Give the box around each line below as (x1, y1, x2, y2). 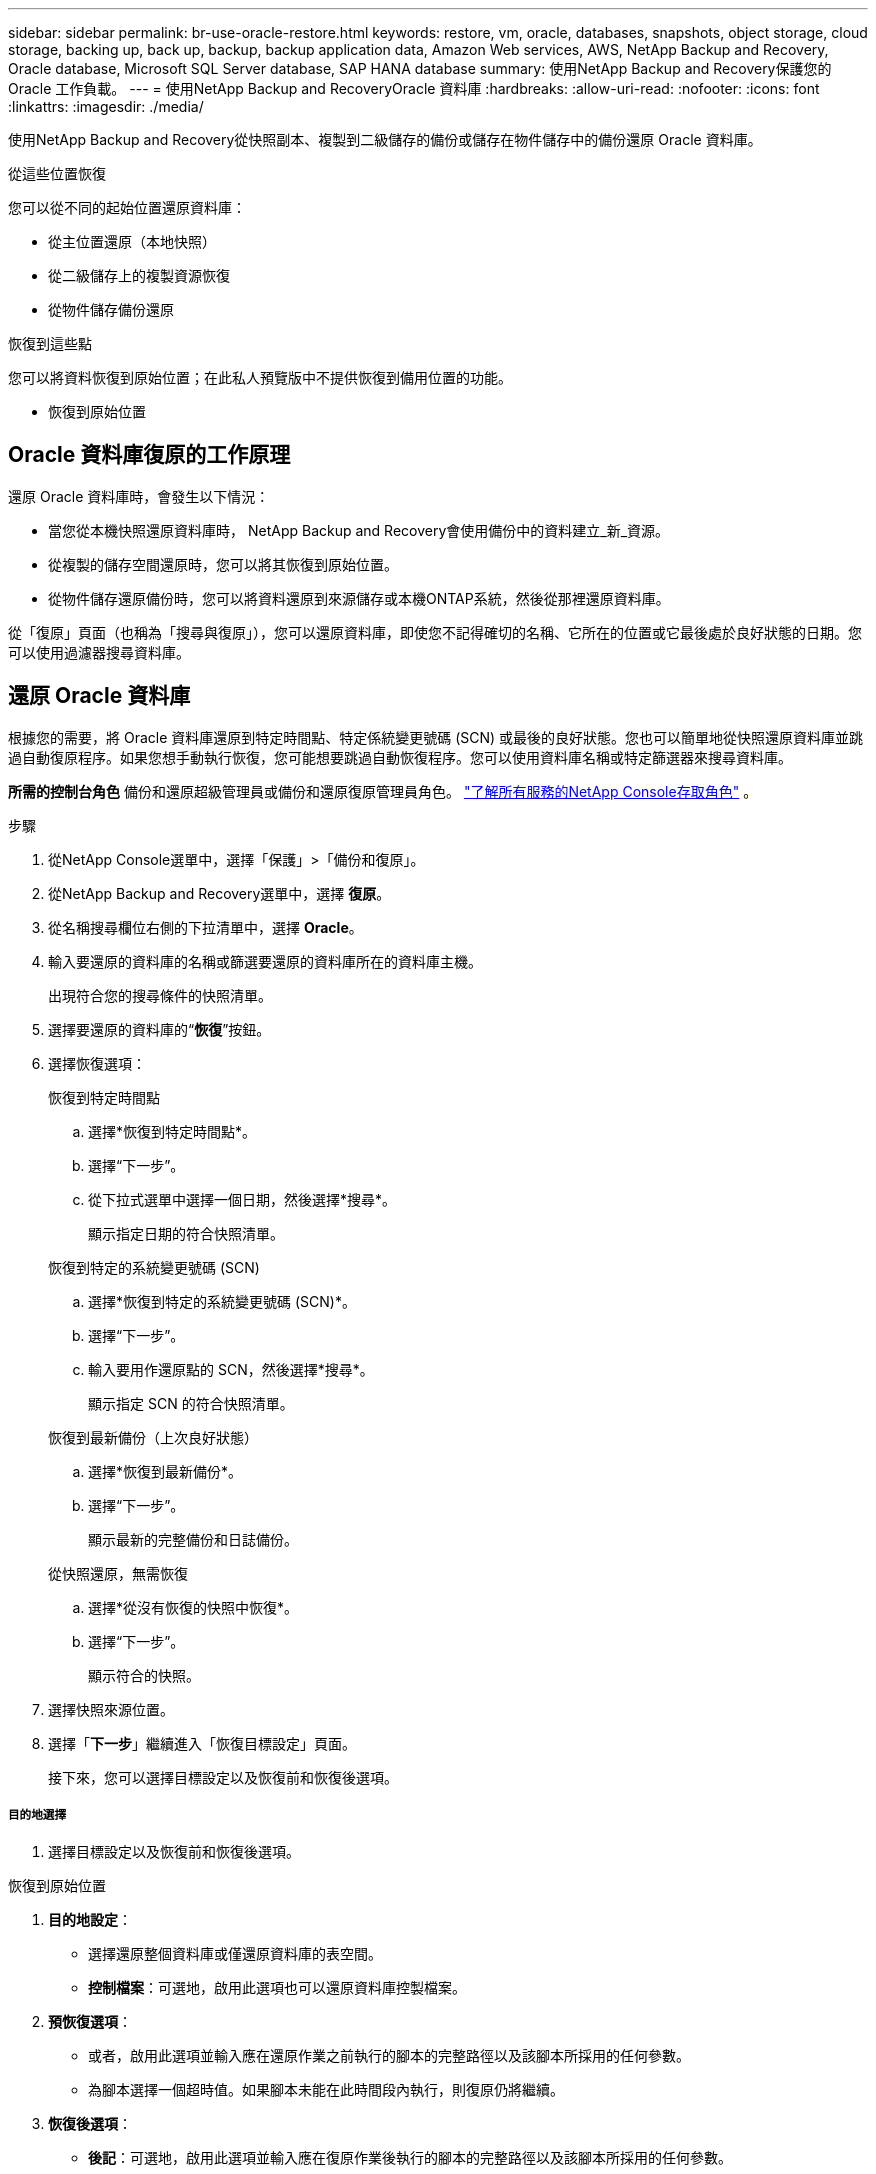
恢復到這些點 (8, 335, 92, 352)
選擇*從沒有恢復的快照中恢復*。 (88, 1598, 299, 1616)
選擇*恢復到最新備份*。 (88, 1462, 243, 1480)
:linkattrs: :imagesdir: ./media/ (8, 98, 204, 115)
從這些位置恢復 (8, 165, 106, 182)
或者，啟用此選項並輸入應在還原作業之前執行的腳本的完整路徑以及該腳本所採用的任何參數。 (88, 2047, 690, 2065)
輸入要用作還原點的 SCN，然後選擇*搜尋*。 (88, 1360, 374, 1378)
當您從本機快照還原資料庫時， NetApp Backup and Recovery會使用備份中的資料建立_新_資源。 (48, 521, 670, 539)
